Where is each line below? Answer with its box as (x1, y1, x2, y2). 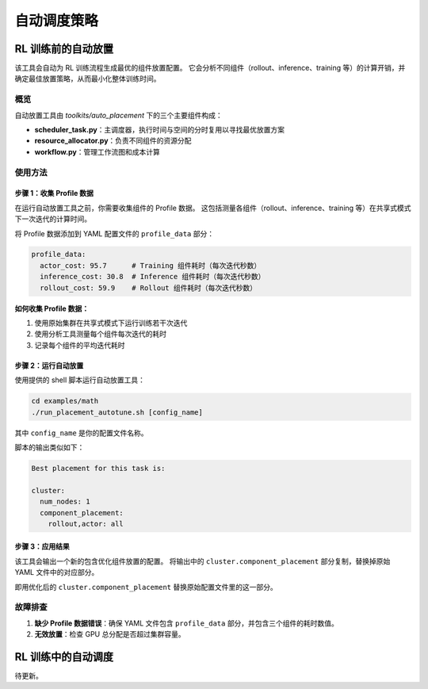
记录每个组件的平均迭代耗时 (34, 340, 125, 350)
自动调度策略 (14, 12, 99, 29)
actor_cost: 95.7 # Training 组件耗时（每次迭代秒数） (40, 261, 262, 270)
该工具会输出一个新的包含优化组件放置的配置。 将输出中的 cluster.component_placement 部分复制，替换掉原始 (14, 556, 391, 566)
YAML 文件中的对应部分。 (14, 568, 99, 577)
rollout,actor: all (48, 519, 124, 528)
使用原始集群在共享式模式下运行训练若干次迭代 (34, 318, 188, 328)
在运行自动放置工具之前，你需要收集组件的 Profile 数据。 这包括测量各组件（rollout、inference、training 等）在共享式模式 (14, 203, 411, 212)
